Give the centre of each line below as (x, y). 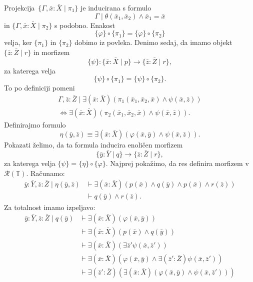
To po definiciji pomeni (39, 88)
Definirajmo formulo (35, 124)
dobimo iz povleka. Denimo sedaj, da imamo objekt (153, 42)
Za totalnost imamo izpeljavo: (50, 207)
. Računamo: (45, 173)
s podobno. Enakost (85, 25)
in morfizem (51, 52)
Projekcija (19, 7)
